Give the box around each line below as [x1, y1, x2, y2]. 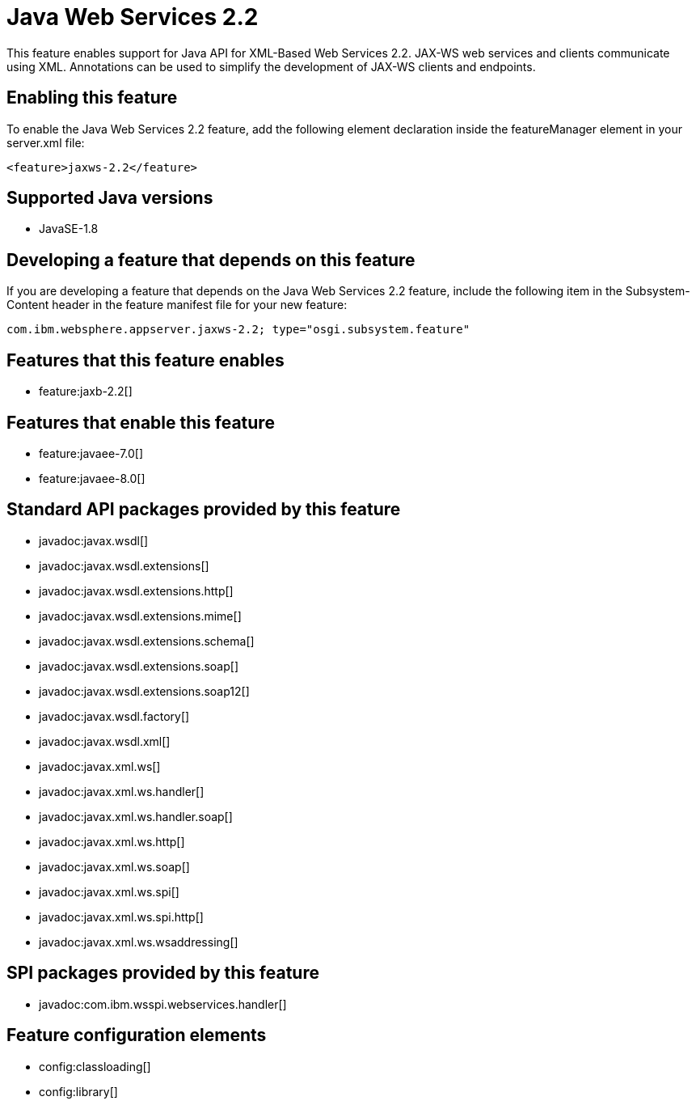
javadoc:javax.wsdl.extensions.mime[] [39, 608, 242, 623]
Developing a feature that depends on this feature [6, 249, 415, 270]
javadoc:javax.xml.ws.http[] [39, 834, 185, 849]
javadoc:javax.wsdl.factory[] [39, 709, 190, 723]
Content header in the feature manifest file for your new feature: [6, 298, 348, 312]
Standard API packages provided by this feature [6, 499, 401, 520]
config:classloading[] [39, 1059, 151, 1073]
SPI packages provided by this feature [6, 963, 319, 984]
